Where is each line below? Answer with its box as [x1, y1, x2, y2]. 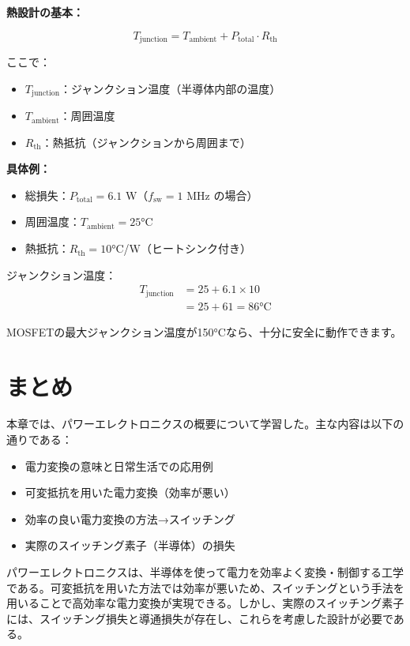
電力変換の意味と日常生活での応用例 [24, 457, 213, 474]
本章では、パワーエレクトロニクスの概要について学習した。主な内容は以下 [6, 415, 393, 432]
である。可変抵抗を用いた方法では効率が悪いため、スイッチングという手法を [6, 579, 404, 595]
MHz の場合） [186, 186, 258, 203]
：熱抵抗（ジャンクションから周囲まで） [41, 133, 251, 150]
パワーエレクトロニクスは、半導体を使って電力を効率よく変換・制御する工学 [6, 564, 404, 580]
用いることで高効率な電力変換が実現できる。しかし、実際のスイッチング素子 [6, 595, 404, 611]
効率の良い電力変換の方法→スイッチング [24, 510, 235, 527]
